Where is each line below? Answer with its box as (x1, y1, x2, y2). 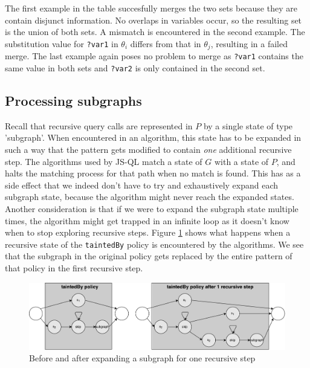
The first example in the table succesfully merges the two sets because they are (5, 2, 297, 14)
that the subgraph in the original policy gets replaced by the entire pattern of (5, 250, 292, 262)
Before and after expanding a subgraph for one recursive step (29, 352, 256, 364)
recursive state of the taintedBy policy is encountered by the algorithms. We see (5, 237, 304, 250)
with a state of (214, 155, 269, 167)
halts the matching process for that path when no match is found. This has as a (5, 167, 301, 179)
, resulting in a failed (210, 37, 288, 50)
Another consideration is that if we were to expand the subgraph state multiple (5, 202, 299, 215)
